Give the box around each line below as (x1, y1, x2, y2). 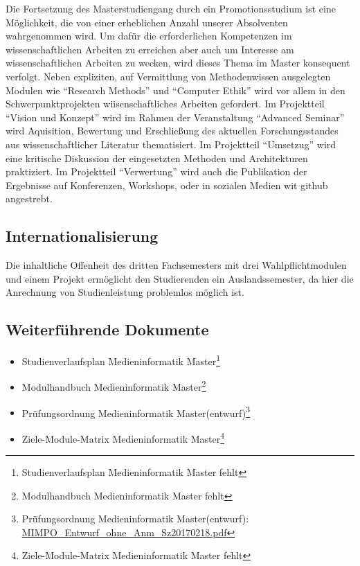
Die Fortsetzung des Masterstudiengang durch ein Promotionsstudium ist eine (6, 1, 336, 15)
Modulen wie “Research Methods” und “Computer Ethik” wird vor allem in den (6, 82, 345, 97)
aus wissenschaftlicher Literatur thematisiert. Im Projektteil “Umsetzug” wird (6, 136, 336, 151)
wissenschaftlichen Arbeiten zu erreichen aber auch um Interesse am (6, 42, 294, 56)
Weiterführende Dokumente (6, 319, 209, 340)
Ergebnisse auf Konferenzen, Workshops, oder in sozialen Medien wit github (6, 177, 328, 192)
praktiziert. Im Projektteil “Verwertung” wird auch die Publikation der (6, 164, 307, 179)
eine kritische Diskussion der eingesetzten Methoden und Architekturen (6, 150, 308, 165)
